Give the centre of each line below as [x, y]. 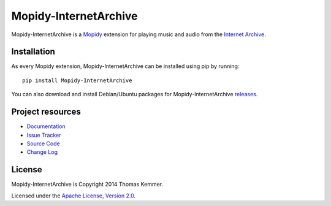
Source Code [44, 143]
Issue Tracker [44, 135]
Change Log [42, 152]
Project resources [46, 112]
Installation [33, 52]
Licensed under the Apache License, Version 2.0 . [74, 196]
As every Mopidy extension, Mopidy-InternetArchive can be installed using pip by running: [125, 66]
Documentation [46, 126]
